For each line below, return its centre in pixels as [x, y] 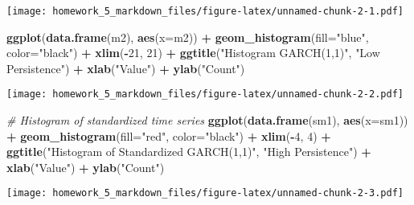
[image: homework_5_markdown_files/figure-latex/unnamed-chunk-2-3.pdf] [205, 193]
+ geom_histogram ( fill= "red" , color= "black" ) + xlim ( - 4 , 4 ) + [169, 135]
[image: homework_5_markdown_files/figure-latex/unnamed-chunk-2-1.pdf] [205, 11]
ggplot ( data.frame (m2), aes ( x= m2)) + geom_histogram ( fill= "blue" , [188, 37]
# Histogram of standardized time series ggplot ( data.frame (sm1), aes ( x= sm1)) [207, 120]
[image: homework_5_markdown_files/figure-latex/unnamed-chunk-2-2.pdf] [205, 94]
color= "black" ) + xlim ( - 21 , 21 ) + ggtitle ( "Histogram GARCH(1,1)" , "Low [193, 53]
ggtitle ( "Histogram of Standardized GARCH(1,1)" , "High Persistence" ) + [189, 152]
